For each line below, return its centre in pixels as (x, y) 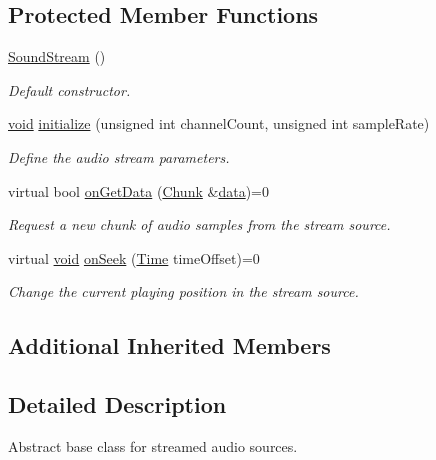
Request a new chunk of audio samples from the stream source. (199, 224)
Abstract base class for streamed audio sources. (153, 445)
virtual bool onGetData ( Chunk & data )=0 (138, 190)
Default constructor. (69, 89)
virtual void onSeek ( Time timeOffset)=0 (134, 257)
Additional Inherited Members (169, 345)
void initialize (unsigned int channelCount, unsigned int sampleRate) (219, 123)
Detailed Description (117, 404)
